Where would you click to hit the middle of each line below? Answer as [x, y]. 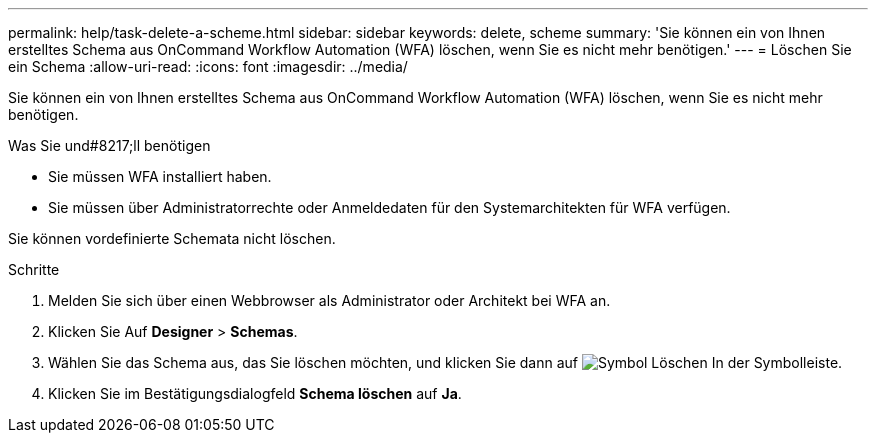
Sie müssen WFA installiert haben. [160, 176]
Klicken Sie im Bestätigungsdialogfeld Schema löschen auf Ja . [255, 393]
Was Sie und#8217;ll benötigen [109, 145]
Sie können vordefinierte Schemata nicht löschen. [172, 238]
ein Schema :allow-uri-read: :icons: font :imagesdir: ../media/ [208, 66]
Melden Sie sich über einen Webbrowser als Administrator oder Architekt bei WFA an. [329, 300]
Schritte [34, 269]
